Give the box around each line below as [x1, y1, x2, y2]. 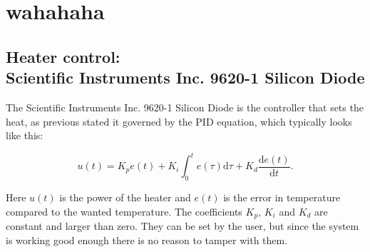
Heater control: [6, 45, 120, 67]
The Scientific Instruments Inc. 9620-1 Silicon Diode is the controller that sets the [6, 99, 364, 114]
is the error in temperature [223, 190, 341, 205]
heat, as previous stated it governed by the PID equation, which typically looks [6, 114, 352, 128]
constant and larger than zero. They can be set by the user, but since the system [6, 218, 359, 233]
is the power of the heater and [59, 190, 191, 205]
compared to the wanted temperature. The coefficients [6, 203, 242, 218]
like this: [6, 128, 43, 143]
